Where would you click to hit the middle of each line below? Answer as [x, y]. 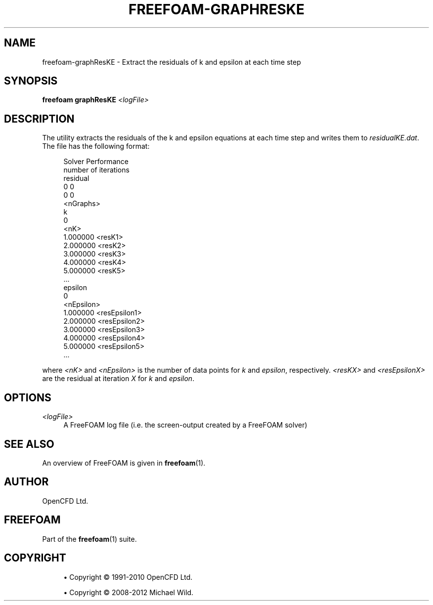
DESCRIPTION [39, 119]
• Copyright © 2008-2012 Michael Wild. [129, 592]
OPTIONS [28, 397]
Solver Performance [96, 162]
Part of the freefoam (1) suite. [89, 539]
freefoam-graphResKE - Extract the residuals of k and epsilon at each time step [172, 62]
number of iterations [96, 170]
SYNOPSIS [31, 81]
